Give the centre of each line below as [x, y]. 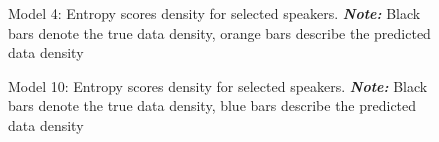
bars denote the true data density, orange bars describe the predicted [219, 32]
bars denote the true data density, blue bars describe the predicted [212, 105]
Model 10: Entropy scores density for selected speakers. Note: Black [218, 85]
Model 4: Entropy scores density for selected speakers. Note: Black [214, 13]
